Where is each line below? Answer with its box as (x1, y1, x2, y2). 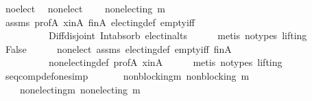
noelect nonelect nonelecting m (5, 1, 165, 15)
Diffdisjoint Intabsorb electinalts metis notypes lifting (48, 28, 307, 43)
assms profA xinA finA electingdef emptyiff (5, 14, 195, 29)
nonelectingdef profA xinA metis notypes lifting (48, 55, 283, 69)
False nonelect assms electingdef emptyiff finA (5, 41, 232, 56)
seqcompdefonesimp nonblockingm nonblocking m (5, 68, 250, 82)
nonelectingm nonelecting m (19, 82, 141, 96)
